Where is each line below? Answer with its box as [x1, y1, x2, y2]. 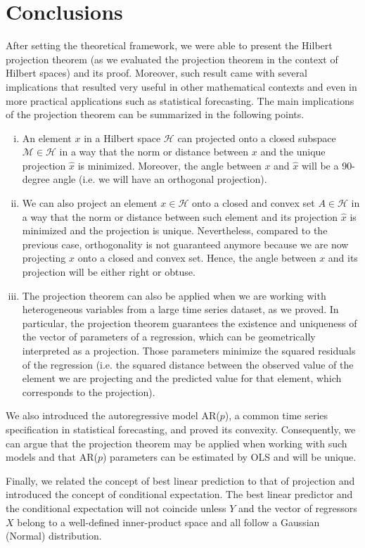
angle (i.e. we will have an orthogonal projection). [53, 172, 267, 186]
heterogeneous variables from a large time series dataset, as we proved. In [22, 302, 339, 317]
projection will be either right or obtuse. [22, 265, 196, 279]
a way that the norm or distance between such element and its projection [22, 209, 338, 224]
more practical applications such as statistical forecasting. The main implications [6, 93, 354, 108]
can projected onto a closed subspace [177, 130, 336, 145]
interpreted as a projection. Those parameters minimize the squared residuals [22, 343, 356, 357]
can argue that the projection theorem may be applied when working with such [6, 435, 347, 450]
